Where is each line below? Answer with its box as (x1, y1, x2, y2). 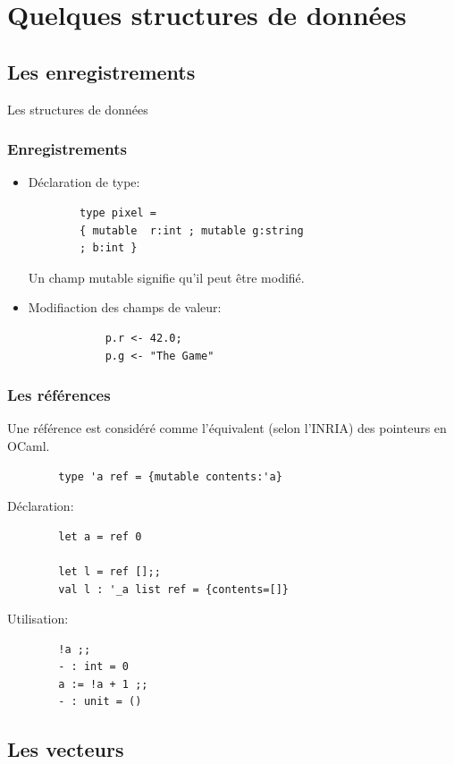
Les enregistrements (7, 57, 196, 85)
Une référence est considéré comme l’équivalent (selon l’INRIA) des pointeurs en (7, 419, 447, 437)
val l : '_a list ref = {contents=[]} (58, 582, 289, 596)
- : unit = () (58, 695, 142, 709)
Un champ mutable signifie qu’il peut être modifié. (28, 267, 305, 286)
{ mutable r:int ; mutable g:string (80, 224, 304, 237)
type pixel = (80, 206, 156, 219)
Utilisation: (7, 609, 69, 628)
